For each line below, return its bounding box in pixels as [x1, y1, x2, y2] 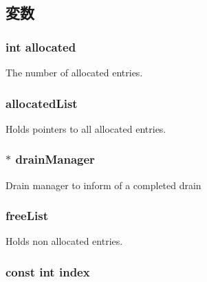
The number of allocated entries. [6, 65, 143, 79]
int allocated [6, 38, 76, 55]
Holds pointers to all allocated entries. [6, 121, 166, 135]
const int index [6, 263, 90, 280]
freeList [6, 207, 49, 224]
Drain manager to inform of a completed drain [6, 177, 201, 192]
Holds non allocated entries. [6, 234, 123, 248]
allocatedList [6, 94, 78, 111]
